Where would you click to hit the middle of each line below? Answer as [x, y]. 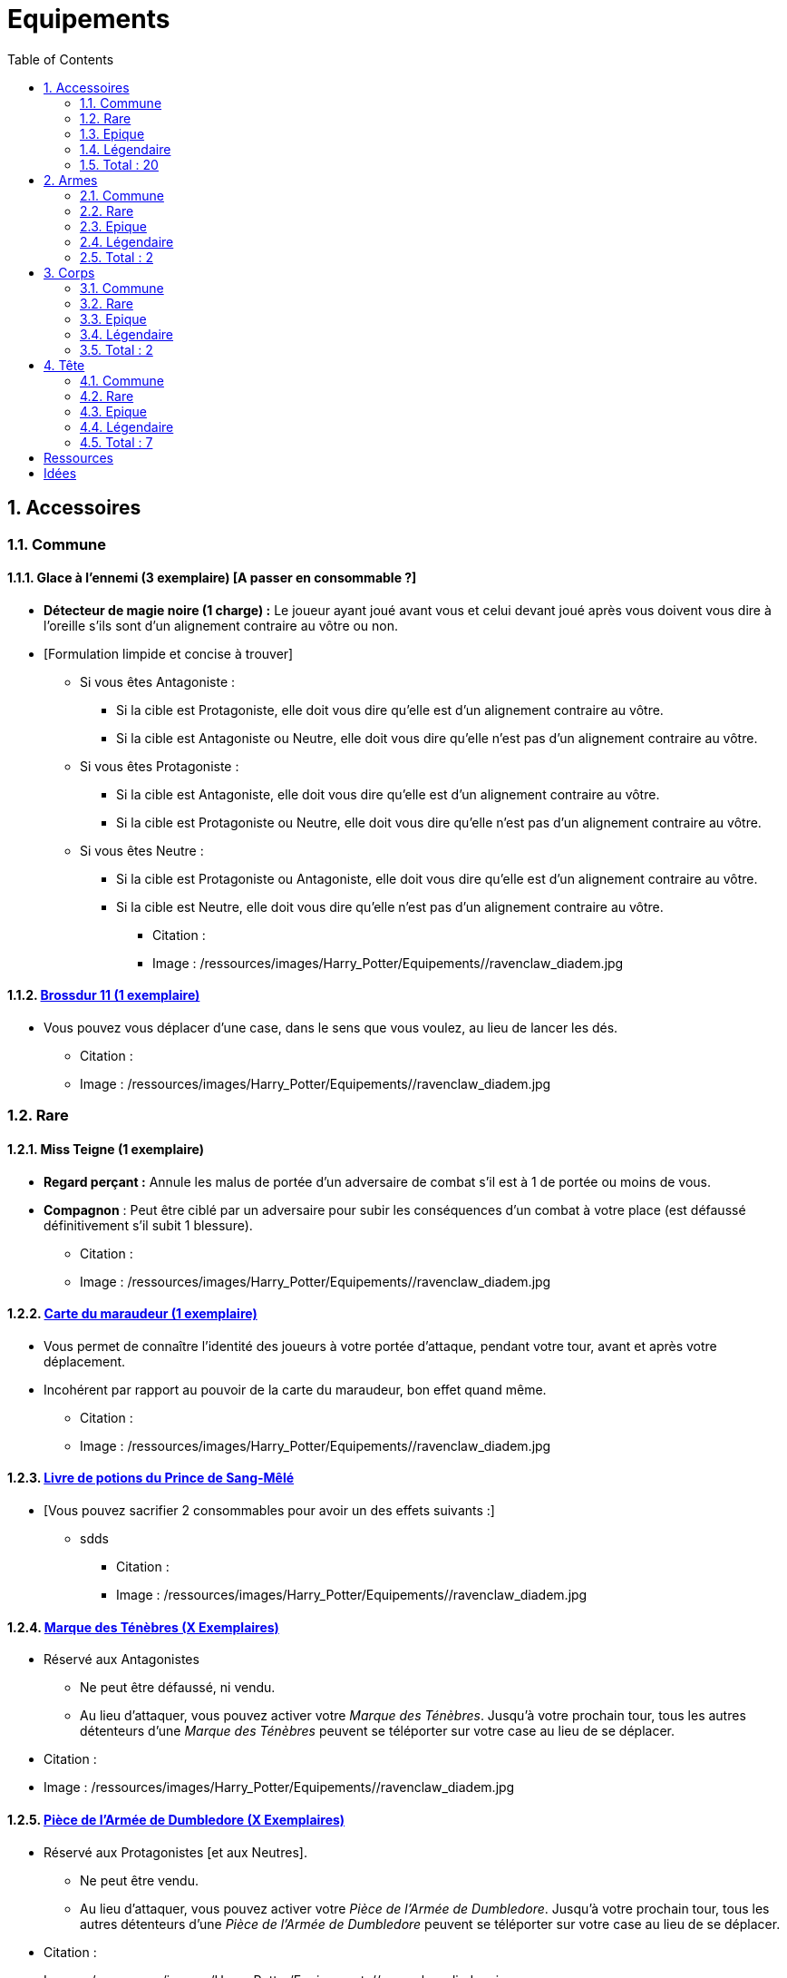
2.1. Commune [122, 195]
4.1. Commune [122, 380]
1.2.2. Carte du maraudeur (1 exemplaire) [132, 1314]
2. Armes [71, 180]
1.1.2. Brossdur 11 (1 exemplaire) [104, 995]
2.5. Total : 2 [117, 257]
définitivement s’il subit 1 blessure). [148, 1225]
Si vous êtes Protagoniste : [160, 766]
